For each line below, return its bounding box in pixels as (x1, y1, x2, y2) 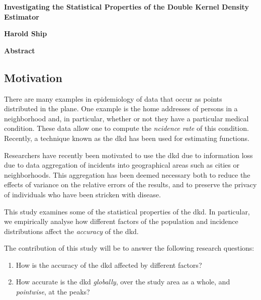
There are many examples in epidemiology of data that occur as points (4, 93, 222, 104)
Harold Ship (4, 28, 47, 39)
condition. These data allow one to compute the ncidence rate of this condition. (4, 123, 249, 133)
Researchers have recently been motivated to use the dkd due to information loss (4, 149, 253, 160)
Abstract (4, 45, 35, 55)
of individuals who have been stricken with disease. (4, 189, 161, 199)
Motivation (4, 69, 62, 85)
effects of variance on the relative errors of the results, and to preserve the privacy (4, 179, 257, 190)
